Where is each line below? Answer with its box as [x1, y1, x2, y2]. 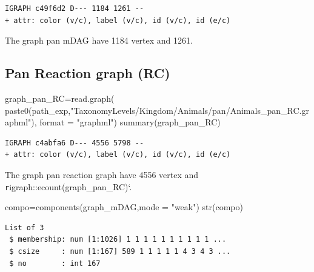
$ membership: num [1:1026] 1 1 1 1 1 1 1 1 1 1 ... [9, 235, 227, 244]
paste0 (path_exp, [5, 104, 71, 116]
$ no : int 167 [9, 259, 101, 268]
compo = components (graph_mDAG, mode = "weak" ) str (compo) [5, 201, 243, 213]
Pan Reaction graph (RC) [5, 64, 170, 82]
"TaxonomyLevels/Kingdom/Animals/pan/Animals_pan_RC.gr [70, 104, 309, 116]
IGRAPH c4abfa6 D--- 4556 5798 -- [5, 138, 144, 147]
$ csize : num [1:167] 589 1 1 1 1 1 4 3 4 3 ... [9, 247, 231, 256]
